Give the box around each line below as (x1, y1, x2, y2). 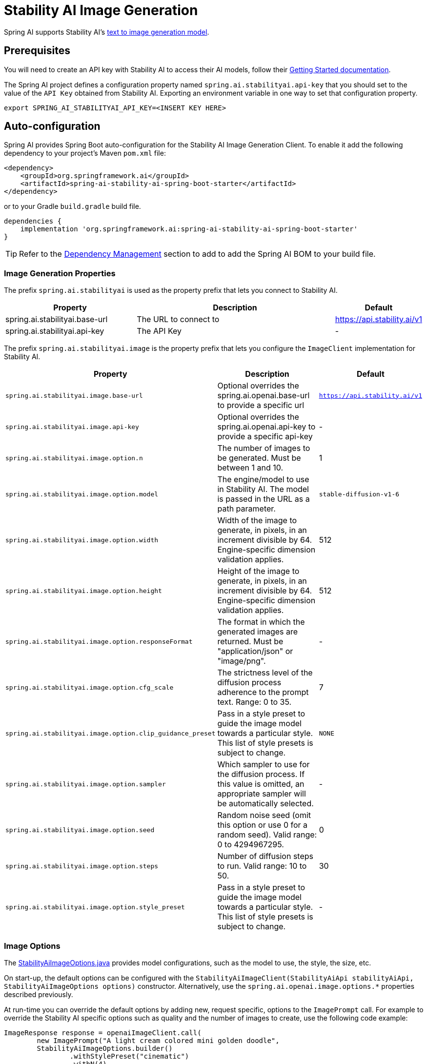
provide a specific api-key (217, 431, 313, 442)
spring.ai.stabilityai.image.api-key (5, 423, 139, 430)
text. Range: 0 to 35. (217, 697, 292, 707)
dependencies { (4, 217, 62, 225)
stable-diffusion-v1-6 (319, 490, 400, 498)
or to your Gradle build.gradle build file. (4, 202, 141, 211)
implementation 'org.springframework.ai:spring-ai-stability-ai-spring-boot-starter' (20, 225, 358, 233)
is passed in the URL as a (217, 494, 310, 504)
